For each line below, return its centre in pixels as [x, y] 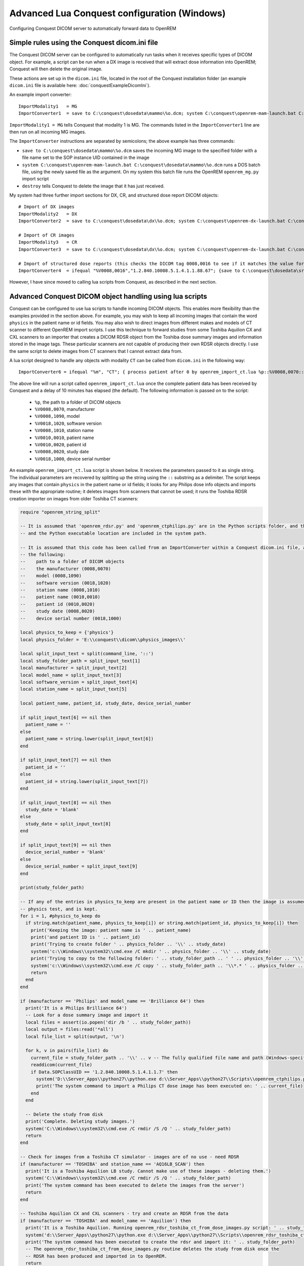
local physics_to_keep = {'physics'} [67, 632]
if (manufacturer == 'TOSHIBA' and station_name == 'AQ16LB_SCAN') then [112, 1164]
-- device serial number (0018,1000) [71, 618]
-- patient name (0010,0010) [60, 597]
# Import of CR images [47, 235]
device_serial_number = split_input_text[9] [82, 866]
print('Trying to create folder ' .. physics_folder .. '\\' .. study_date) [128, 944]
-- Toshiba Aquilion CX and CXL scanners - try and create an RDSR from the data [124, 1214]
